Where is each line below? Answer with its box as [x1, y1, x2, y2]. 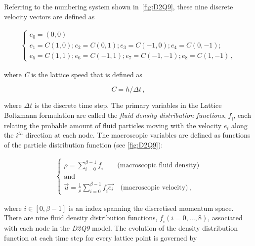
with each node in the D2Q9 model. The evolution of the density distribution [4, 223, 238, 233]
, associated [208, 212, 243, 223]
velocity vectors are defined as [4, 11, 95, 21]
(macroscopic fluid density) [117, 162, 200, 169]
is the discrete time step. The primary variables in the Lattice [34, 100, 222, 110]
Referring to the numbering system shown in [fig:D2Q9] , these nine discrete [4, 1, 233, 11]
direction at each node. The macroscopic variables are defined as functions [25, 130, 251, 140]
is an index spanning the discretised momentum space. [69, 202, 234, 213]
